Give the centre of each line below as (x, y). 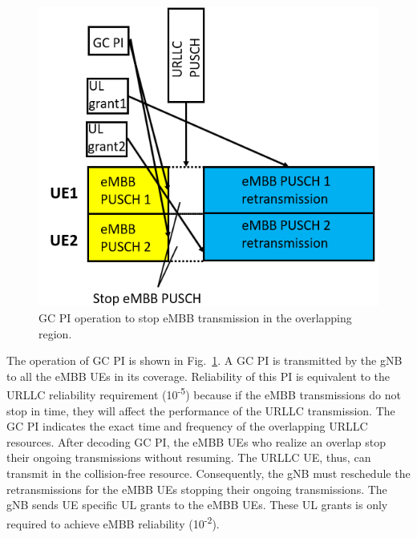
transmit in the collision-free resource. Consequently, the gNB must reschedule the (208, 473)
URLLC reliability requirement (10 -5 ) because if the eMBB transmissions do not (204, 393)
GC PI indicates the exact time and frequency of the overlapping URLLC (187, 426)
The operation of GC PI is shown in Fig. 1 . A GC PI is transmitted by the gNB (204, 360)
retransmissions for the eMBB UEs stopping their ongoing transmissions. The (197, 489)
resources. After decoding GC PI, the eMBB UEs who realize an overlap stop (196, 441)
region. (55, 333)
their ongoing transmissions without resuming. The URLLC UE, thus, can (189, 457)
